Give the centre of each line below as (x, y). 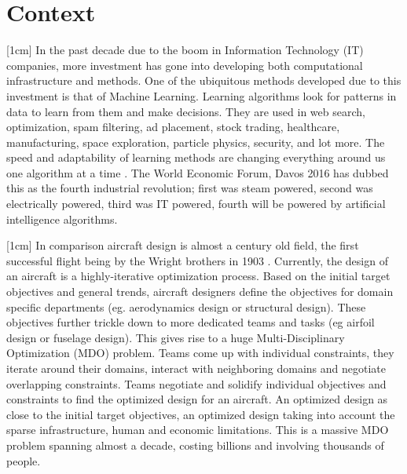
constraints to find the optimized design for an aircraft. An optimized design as (197, 399)
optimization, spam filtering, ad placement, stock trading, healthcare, (173, 127)
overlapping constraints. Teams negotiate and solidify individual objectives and (196, 383)
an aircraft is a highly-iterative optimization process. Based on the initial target (198, 276)
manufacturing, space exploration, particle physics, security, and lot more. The (196, 142)
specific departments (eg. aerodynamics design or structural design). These (186, 306)
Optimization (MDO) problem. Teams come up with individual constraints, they (200, 353)
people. (24, 460)
